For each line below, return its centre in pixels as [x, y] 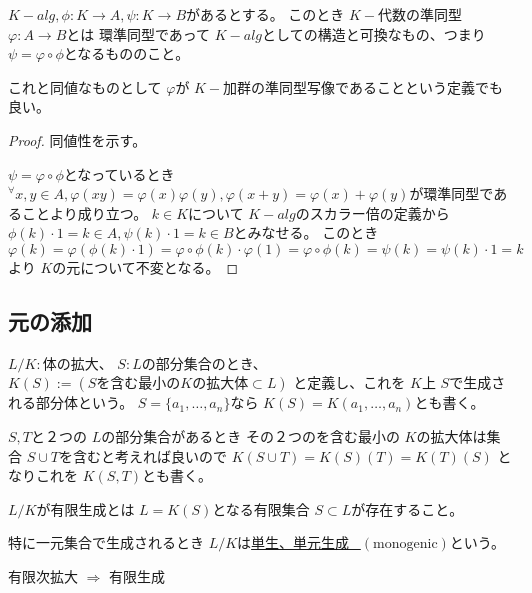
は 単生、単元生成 [293, 542]
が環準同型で [451, 193]
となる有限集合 [261, 508]
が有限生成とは [85, 508]
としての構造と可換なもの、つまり [374, 33]
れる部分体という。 [71, 402]
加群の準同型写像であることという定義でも [363, 86]
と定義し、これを [349, 382]
